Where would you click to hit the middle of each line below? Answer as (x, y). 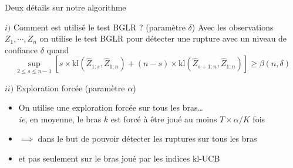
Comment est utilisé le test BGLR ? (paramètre (99, 27)
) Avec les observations (233, 27)
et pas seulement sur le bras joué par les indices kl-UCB (119, 158)
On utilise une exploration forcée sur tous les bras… (111, 107)
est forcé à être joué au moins (164, 119)
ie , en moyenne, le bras (60, 119)
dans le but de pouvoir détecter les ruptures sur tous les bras (147, 138)
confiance (21, 49)
